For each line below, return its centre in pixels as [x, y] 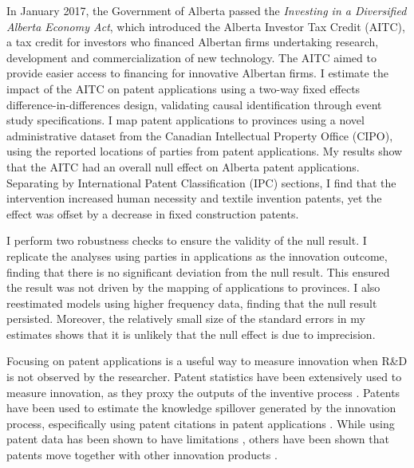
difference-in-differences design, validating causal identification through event [194, 104]
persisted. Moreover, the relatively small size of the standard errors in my [186, 319]
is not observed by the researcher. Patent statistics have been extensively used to [204, 377]
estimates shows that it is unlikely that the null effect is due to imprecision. [191, 334]
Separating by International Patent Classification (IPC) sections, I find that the [201, 182]
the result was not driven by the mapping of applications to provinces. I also [193, 287]
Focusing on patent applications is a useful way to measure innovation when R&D [207, 361]
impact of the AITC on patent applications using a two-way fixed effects [183, 88]
